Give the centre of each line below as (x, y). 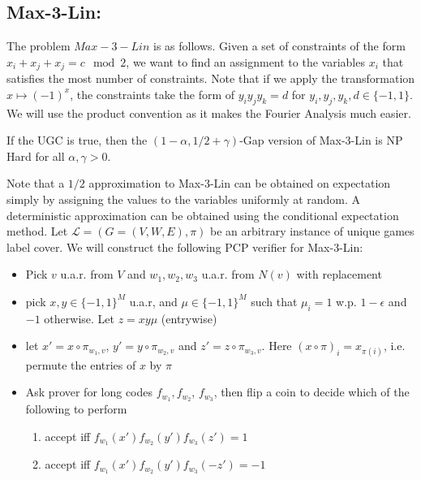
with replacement (339, 274)
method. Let (37, 231)
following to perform (76, 409)
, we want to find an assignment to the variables (245, 61)
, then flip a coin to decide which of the (311, 392)
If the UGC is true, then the (77, 140)
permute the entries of (81, 364)
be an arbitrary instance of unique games (312, 231)
